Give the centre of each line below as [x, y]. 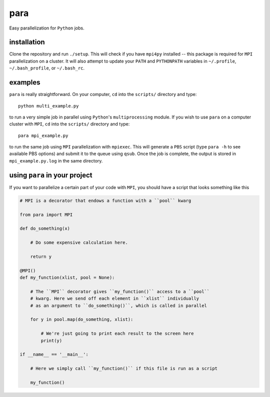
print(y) [51, 340]
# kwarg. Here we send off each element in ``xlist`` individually [115, 298]
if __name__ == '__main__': [54, 354]
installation [27, 42]
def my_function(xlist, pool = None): [67, 278]
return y [41, 256]
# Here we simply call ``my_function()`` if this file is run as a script [124, 368]
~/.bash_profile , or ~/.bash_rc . [47, 68]
